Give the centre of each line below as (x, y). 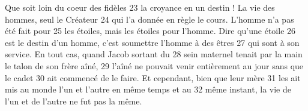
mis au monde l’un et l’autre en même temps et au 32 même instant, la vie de (148, 89)
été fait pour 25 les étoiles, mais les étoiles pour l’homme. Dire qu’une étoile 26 (150, 31)
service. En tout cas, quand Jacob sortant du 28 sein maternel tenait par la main (154, 54)
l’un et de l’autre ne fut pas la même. (74, 101)
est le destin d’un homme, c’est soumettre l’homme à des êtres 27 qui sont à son (152, 42)
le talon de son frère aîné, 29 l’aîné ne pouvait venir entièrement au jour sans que (154, 65)
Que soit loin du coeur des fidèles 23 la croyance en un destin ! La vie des (140, 7)
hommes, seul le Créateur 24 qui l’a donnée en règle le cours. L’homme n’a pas (149, 19)
